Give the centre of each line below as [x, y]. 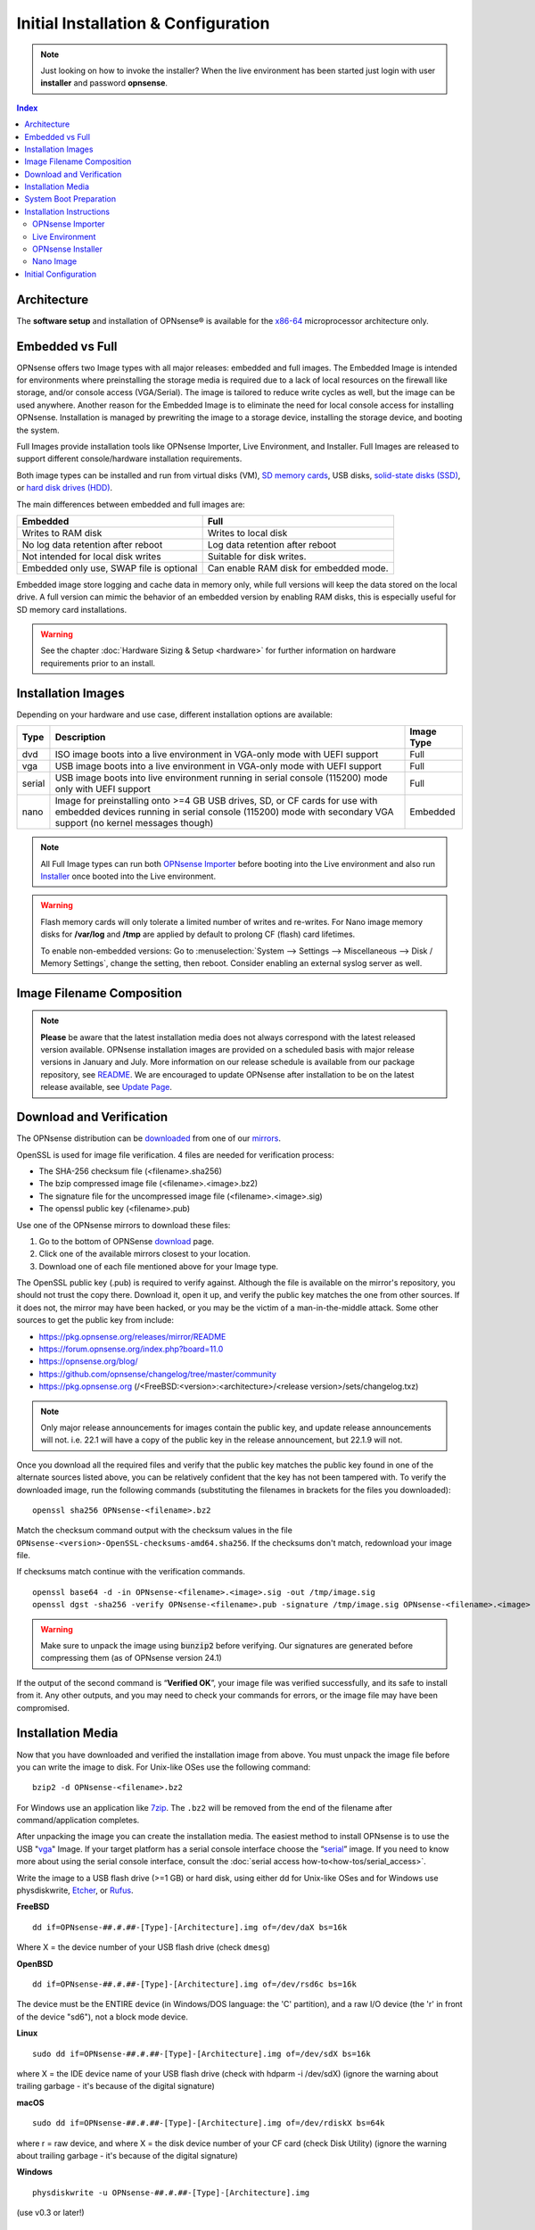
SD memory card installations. [72, 609]
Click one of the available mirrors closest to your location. [145, 1254]
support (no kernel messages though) [134, 823]
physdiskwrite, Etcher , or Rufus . [75, 1890]
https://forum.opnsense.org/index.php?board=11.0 [131, 1349]
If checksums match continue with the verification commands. [131, 1572]
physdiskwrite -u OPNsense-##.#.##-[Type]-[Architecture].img [171, 2193]
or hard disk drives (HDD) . [65, 488]
